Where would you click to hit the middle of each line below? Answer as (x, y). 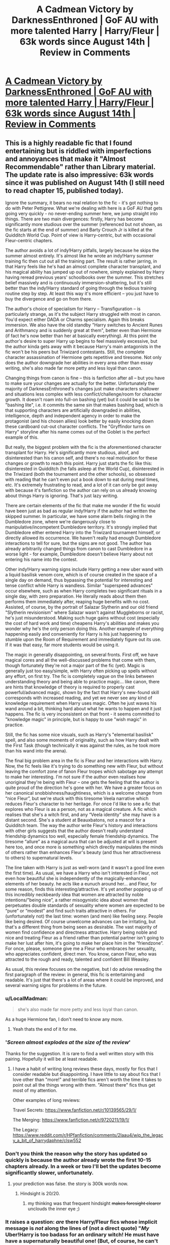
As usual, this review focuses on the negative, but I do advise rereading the (84, 969)
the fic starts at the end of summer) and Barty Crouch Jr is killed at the (79, 230)
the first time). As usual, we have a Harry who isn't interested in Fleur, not (82, 873)
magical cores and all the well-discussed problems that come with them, (81, 660)
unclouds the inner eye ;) (54, 1208)
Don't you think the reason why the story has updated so (76, 1154)
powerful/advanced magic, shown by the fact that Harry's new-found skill (82, 692)
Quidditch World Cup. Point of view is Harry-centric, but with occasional (80, 235)
